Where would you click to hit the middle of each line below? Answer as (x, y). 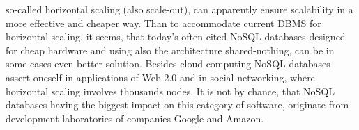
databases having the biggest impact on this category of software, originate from (177, 105)
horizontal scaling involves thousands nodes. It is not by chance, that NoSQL (170, 91)
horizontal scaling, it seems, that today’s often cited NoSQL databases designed (176, 36)
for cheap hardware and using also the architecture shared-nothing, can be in (170, 50)
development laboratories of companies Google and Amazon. (135, 118)
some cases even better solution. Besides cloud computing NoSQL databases (168, 64)
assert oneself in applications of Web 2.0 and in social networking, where (160, 77)
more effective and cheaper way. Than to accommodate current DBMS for (163, 23)
